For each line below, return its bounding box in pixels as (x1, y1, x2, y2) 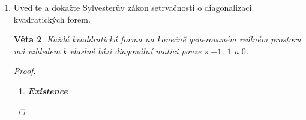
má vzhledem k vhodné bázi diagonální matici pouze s (13, 44, 208, 57)
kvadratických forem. (13, 13, 91, 25)
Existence (28, 84, 68, 97)
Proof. (13, 64, 36, 77)
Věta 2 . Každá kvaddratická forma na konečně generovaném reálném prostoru (13, 33, 301, 45)
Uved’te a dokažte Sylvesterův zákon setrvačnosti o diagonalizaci (13, 1, 252, 13)
